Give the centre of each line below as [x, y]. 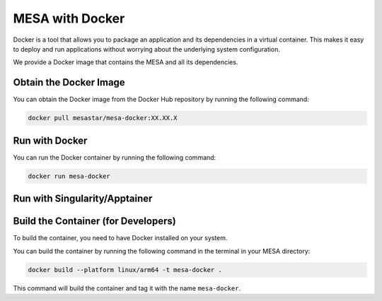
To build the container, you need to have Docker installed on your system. [120, 238]
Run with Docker [50, 140]
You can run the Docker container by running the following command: [115, 157]
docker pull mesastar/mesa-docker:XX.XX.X [103, 118]
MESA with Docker [69, 18]
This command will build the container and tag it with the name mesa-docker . [127, 288]
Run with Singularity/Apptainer [83, 199]
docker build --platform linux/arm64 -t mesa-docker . [125, 270]
